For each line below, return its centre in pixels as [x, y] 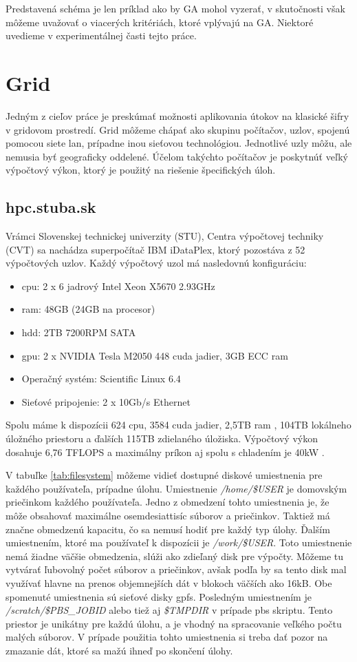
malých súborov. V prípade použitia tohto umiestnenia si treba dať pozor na [167, 637]
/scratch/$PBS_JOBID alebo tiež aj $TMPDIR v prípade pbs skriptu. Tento [169, 610]
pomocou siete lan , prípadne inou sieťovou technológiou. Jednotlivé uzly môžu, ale [179, 143]
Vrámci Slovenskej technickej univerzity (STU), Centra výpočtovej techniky [165, 236]
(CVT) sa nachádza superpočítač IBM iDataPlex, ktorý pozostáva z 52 [155, 249]
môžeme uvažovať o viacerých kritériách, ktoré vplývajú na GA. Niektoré [160, 22]
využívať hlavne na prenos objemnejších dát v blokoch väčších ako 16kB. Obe [169, 582]
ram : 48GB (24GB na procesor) [88, 309]
